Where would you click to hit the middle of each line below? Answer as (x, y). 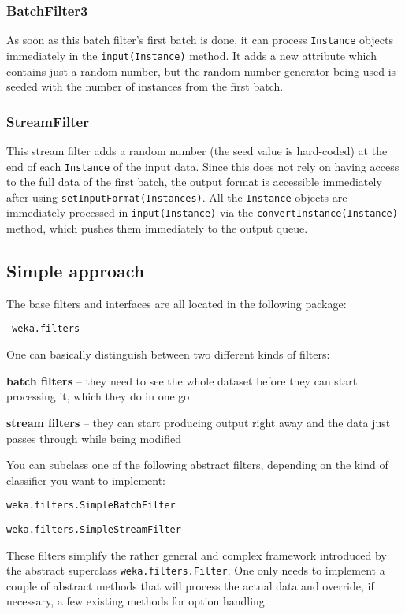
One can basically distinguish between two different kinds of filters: (168, 354)
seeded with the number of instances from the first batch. (145, 86)
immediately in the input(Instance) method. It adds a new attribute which (191, 55)
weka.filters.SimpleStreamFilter (94, 529)
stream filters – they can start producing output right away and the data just (199, 422)
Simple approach (76, 271)
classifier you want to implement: (86, 480)
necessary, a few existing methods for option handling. (137, 601)
